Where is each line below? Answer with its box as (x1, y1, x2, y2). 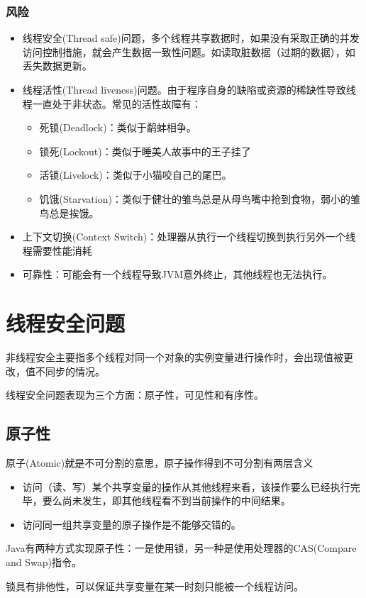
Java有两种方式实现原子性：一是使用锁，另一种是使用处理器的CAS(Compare (6, 541, 357, 555)
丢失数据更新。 (22, 58, 92, 73)
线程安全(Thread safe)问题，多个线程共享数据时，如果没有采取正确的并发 (22, 31, 360, 45)
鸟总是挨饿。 (39, 205, 99, 220)
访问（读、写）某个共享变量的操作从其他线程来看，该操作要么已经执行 (22, 479, 350, 494)
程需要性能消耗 (22, 243, 92, 258)
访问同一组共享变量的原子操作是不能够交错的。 (22, 516, 241, 531)
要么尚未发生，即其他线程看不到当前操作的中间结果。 (42, 493, 291, 508)
